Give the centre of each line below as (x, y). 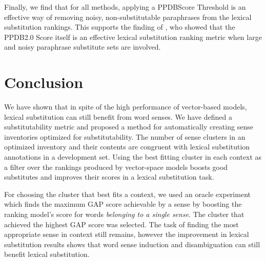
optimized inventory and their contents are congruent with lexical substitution (127, 147)
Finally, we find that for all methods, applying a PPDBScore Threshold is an (125, 7)
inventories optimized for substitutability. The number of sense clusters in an (125, 136)
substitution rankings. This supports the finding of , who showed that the (120, 27)
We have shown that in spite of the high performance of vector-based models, (126, 107)
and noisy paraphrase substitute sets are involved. (83, 47)
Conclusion (44, 82)
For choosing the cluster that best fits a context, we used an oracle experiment (127, 194)
